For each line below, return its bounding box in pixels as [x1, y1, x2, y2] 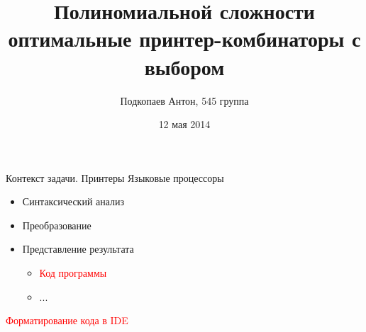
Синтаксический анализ [22, 194, 125, 209]
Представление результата [22, 241, 134, 256]
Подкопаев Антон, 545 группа [120, 93, 249, 108]
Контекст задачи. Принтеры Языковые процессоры [6, 170, 224, 185]
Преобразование [22, 217, 91, 232]
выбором [144, 52, 225, 81]
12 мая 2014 [158, 117, 211, 132]
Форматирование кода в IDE [6, 313, 128, 328]
